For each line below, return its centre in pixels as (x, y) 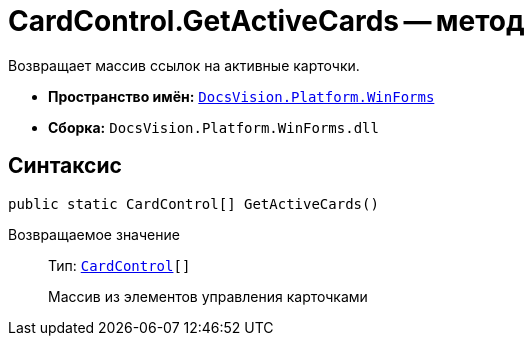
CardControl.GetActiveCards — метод (266, 21)
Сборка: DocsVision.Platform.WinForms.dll (213, 127)
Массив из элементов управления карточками (208, 296)
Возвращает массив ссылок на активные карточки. (184, 65)
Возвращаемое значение (94, 234)
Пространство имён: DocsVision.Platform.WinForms (241, 96)
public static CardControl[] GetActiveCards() (193, 203)
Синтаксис (65, 166)
